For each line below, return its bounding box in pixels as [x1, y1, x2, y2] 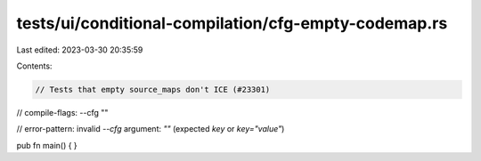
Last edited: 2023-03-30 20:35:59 [16, 44, 143, 55]
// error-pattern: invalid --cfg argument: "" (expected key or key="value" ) [16, 124, 285, 134]
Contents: [16, 60, 53, 71]
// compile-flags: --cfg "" [16, 107, 109, 117]
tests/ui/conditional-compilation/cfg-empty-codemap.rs [16, 13, 448, 33]
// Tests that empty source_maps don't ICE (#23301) [35, 85, 271, 94]
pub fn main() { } [16, 140, 77, 150]
